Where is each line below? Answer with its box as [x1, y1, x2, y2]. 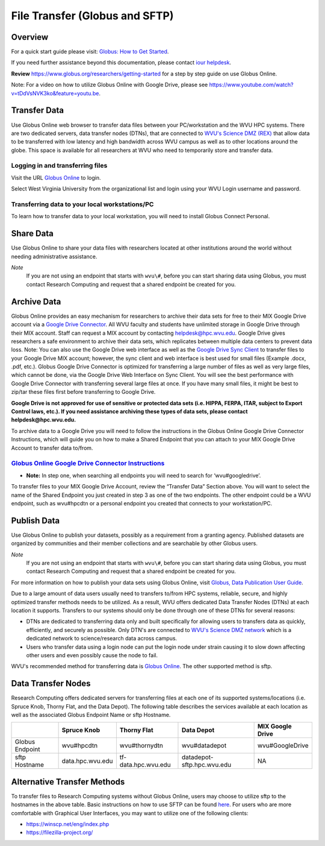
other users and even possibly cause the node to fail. [26, 651, 158, 658]
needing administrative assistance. [11, 253, 97, 260]
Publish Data [11, 516, 60, 526]
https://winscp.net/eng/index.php [26, 821, 110, 828]
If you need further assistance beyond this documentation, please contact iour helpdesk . [11, 59, 232, 66]
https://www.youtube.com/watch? [209, 81, 294, 89]
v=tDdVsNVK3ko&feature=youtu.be [11, 89, 99, 96]
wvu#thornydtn [119, 742, 164, 750]
